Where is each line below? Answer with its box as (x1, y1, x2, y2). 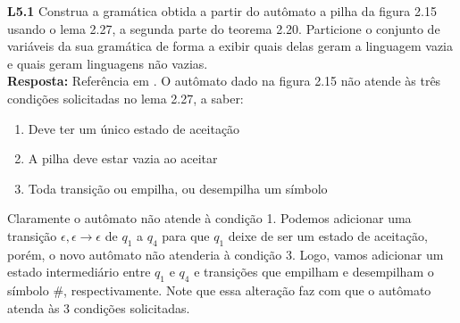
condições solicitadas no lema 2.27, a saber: (7, 88, 244, 107)
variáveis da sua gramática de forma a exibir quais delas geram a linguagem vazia (7, 37, 454, 55)
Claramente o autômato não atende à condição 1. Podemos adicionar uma (7, 209, 412, 228)
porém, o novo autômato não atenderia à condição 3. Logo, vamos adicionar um (7, 244, 444, 263)
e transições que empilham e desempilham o (194, 262, 434, 281)
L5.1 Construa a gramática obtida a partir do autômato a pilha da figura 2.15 (7, 2, 437, 20)
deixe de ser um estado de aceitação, (228, 226, 428, 244)
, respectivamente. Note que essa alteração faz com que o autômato (63, 281, 431, 300)
